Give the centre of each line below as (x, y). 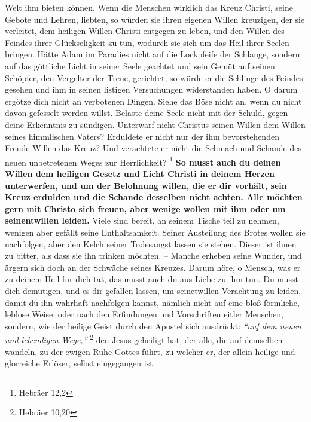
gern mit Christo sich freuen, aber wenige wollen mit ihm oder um (145, 208)
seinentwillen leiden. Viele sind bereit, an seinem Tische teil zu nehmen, (142, 220)
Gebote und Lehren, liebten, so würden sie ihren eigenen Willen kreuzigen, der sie (155, 19)
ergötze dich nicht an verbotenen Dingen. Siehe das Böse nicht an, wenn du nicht (153, 101)
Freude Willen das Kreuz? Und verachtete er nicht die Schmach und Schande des (153, 148)
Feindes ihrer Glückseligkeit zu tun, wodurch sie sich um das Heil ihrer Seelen (147, 42)
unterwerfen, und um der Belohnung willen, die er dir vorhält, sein (146, 185)
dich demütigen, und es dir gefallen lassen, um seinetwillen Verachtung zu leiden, (153, 290)
